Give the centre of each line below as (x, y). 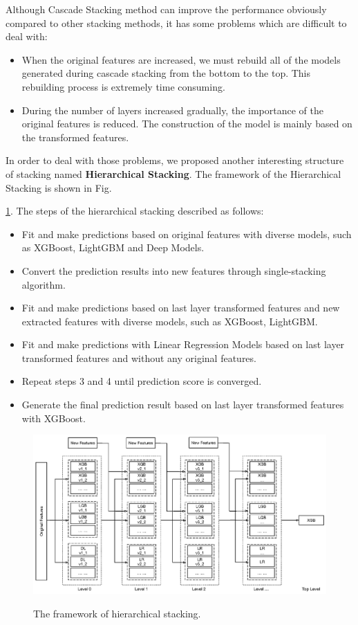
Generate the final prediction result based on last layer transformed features (183, 405)
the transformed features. (75, 137)
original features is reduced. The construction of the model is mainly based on (187, 124)
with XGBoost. (54, 418)
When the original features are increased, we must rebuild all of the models (181, 59)
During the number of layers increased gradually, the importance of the (172, 110)
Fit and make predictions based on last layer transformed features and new (181, 308)
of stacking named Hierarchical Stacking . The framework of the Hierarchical (173, 173)
